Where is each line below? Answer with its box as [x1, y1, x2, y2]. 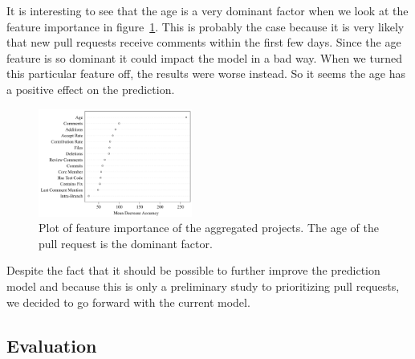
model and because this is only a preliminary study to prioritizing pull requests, [6, 278, 400, 295]
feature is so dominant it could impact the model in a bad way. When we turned [6, 49, 402, 66]
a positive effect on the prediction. [6, 80, 175, 97]
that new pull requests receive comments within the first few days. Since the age [6, 34, 401, 51]
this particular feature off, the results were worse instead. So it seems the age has [6, 65, 405, 82]
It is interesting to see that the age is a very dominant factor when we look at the [6, 2, 409, 18]
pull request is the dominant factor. [39, 235, 213, 251]
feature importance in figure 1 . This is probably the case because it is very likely [6, 18, 405, 35]
